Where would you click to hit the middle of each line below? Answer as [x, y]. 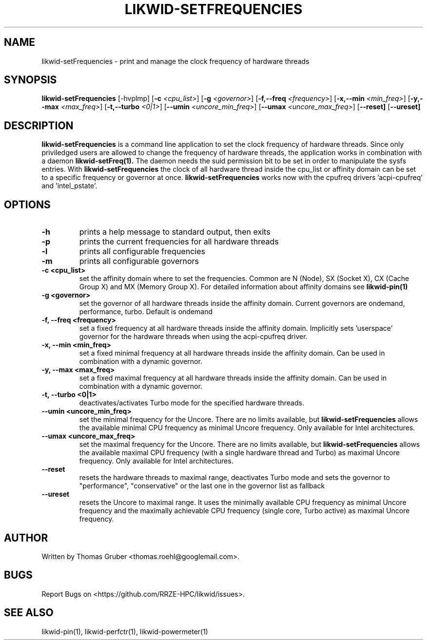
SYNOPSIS [30, 80]
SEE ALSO [29, 613]
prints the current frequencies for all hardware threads [179, 242]
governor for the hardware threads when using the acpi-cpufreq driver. [193, 337]
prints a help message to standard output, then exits [175, 232]
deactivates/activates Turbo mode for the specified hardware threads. [192, 403]
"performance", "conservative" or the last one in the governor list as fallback [202, 486]
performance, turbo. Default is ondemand [146, 312]
